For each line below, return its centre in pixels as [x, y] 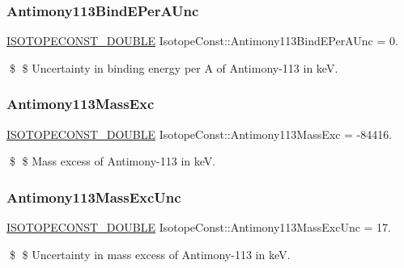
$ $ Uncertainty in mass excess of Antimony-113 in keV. [150, 254]
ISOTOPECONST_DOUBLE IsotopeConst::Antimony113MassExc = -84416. [200, 134]
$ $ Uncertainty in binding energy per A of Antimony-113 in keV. [174, 67]
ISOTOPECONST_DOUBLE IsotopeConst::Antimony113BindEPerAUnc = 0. [202, 41]
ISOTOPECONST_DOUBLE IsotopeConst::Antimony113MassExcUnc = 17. [199, 227]
